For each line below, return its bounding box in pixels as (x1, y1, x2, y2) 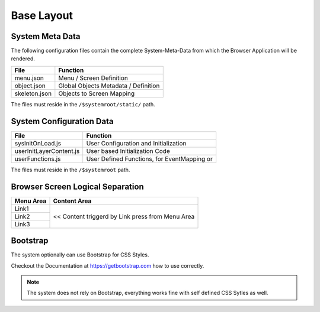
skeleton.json (14, 89, 52, 97)
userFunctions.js (14, 154, 61, 162)
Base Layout (11, 9, 73, 22)
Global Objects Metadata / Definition (58, 82, 160, 90)
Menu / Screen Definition (58, 74, 129, 82)
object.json (14, 82, 46, 90)
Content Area (53, 197, 92, 205)
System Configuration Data (11, 116, 114, 126)
